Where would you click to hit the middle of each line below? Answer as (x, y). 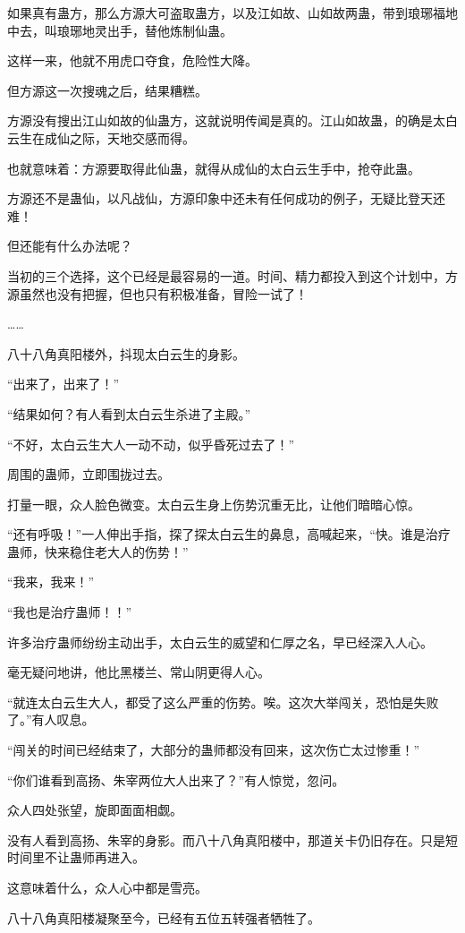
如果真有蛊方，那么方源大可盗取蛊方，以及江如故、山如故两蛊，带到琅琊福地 (232, 13)
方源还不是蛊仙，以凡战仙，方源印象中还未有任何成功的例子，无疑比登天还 (226, 198)
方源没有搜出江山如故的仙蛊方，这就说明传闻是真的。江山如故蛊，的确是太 (226, 120)
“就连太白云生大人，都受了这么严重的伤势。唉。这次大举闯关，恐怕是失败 (223, 702)
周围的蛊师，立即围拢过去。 (89, 474)
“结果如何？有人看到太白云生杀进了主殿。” (129, 413)
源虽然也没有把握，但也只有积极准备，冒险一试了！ (157, 293)
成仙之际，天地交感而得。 (119, 137)
